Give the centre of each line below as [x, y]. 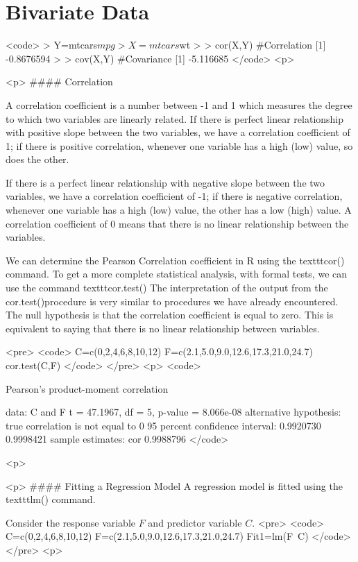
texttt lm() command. [51, 499]
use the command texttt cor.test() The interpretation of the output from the [167, 288]
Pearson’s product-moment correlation [87, 388]
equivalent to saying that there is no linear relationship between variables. [163, 328]
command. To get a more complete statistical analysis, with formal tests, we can [177, 274]
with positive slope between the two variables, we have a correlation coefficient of [178, 132]
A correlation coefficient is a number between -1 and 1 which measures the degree [179, 104]
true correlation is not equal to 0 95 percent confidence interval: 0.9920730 [163, 425]
